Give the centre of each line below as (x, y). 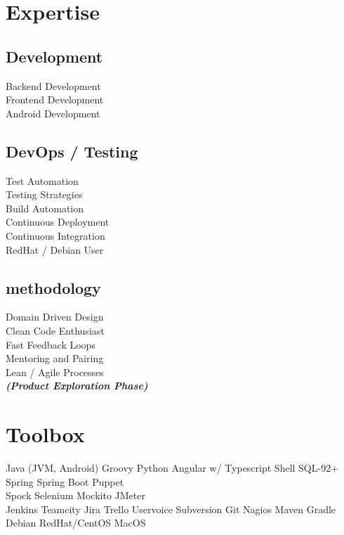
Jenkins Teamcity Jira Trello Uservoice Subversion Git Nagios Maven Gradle (171, 509)
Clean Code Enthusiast (55, 330)
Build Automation (45, 208)
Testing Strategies (44, 194)
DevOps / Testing (72, 151)
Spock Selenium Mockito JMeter (75, 495)
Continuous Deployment (58, 222)
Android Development (53, 113)
